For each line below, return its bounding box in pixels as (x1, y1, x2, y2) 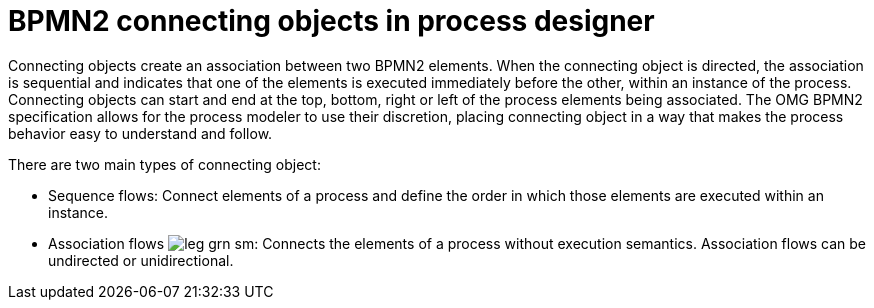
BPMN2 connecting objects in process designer (8, 4, 655, 38)
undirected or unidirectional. (48, 251, 234, 269)
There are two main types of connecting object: (8, 155, 321, 173)
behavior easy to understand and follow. (8, 124, 273, 142)
